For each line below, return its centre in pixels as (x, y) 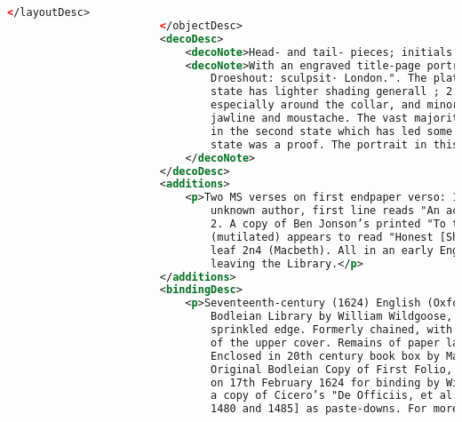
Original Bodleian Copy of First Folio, (332, 369)
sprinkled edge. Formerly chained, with (332, 330)
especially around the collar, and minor (335, 105)
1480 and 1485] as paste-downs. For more (335, 409)
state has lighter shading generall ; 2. (335, 92)
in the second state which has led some (332, 131)
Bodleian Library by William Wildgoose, (332, 317)
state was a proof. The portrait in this (335, 144)
